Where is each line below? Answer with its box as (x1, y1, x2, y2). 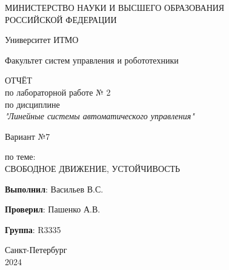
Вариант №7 (5, 130, 50, 142)
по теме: (5, 150, 36, 163)
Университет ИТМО (5, 33, 79, 46)
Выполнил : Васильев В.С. (5, 182, 104, 195)
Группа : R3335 (5, 223, 61, 235)
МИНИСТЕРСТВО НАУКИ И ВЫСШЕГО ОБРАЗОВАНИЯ (5, 1, 225, 13)
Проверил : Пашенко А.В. (5, 203, 101, 216)
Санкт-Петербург (5, 243, 67, 256)
